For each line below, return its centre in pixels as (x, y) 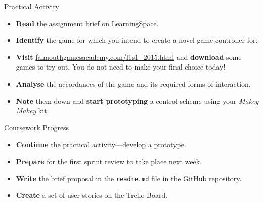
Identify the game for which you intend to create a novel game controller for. (137, 40)
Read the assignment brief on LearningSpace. (87, 23)
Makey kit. (32, 111)
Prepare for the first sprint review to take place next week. (109, 161)
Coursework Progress (37, 127)
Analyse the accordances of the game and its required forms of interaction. (133, 83)
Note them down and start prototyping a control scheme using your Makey (137, 100)
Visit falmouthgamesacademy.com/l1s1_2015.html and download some (129, 57)
